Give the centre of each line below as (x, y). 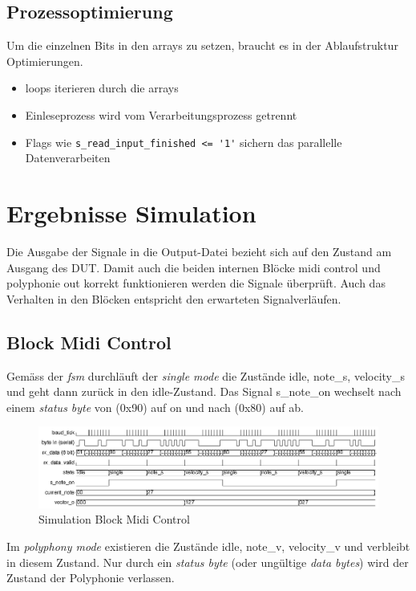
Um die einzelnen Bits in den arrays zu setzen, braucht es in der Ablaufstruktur (202, 45)
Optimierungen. (45, 61)
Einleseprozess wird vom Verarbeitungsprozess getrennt (161, 114)
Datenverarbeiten (68, 158)
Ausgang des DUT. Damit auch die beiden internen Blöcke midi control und (194, 267)
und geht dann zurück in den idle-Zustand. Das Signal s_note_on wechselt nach (204, 391)
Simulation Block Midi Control (114, 519)
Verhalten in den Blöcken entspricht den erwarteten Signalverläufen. (174, 298)
